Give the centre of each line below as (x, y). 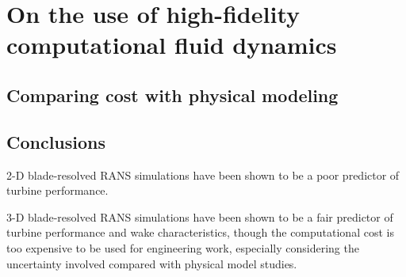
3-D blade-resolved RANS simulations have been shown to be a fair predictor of (200, 216)
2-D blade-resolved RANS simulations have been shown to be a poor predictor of (203, 175)
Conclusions (56, 141)
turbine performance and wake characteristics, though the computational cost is (200, 232)
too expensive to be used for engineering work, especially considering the (183, 247)
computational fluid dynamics (172, 45)
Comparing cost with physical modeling (172, 95)
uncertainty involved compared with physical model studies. (152, 263)
